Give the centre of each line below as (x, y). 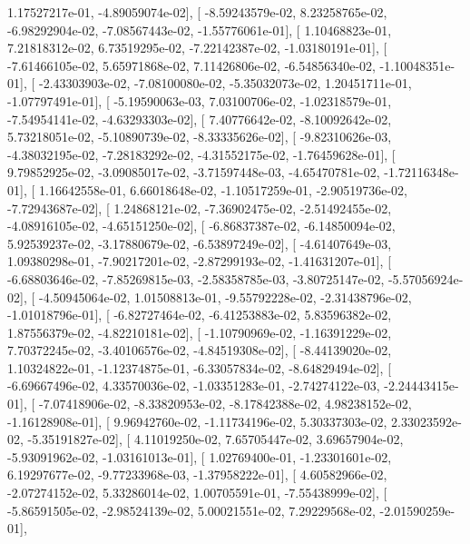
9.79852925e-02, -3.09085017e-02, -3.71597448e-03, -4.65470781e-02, (194, 172)
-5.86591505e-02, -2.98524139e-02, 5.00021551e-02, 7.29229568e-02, (191, 510)
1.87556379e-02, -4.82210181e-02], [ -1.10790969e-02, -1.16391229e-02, (200, 332)
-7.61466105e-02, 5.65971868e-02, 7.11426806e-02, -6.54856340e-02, (191, 65)
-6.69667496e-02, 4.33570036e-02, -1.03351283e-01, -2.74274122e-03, (194, 386)
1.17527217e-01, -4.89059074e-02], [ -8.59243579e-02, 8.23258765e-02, (197, 12)
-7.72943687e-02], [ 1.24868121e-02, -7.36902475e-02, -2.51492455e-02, (200, 208)
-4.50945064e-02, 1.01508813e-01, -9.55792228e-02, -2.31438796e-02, (225, 297)
